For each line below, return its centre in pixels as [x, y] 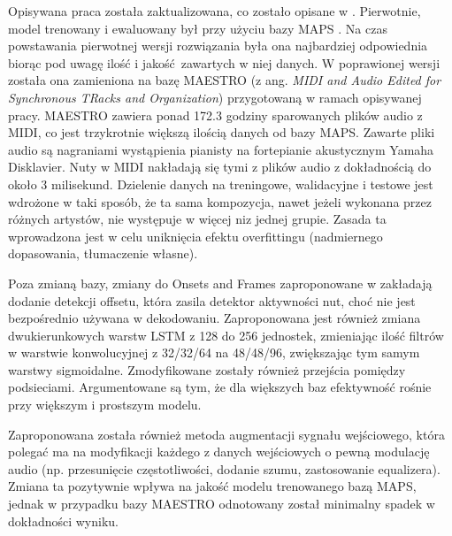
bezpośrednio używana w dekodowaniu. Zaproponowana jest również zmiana [215, 318]
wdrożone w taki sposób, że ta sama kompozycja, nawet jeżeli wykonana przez [220, 201]
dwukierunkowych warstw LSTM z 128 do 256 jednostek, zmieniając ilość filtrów [226, 335]
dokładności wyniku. [63, 521]
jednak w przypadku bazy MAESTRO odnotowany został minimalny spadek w [222, 504]
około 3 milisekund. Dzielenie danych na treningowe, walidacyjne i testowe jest [221, 184]
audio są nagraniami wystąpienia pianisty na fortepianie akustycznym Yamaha [221, 149]
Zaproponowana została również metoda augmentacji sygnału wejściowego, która [226, 434]
